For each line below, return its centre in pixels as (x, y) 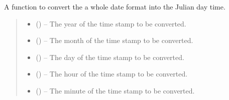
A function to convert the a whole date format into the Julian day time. (115, 6)
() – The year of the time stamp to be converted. (111, 23)
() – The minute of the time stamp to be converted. (115, 90)
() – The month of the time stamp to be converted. (114, 40)
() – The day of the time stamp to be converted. (110, 57)
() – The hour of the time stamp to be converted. (112, 74)
